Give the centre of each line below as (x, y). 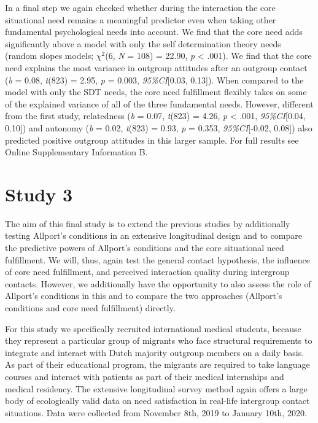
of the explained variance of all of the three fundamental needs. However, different (159, 103)
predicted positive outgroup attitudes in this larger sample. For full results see (152, 140)
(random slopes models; (49, 56)
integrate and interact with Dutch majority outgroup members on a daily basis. (155, 352)
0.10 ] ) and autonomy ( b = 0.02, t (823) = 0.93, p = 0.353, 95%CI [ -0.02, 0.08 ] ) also (159, 127)
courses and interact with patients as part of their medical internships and (145, 376)
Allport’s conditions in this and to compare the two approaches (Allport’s (144, 296)
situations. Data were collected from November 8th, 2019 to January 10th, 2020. (156, 412)
